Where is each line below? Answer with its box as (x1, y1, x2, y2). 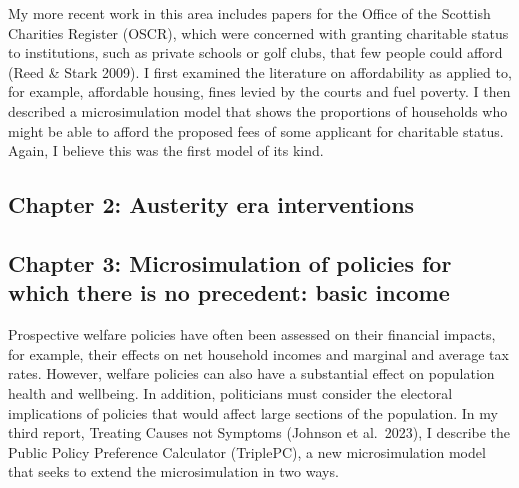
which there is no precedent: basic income (8, 277, 450, 308)
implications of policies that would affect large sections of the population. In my (8, 402, 498, 423)
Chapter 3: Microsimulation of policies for (8, 247, 452, 278)
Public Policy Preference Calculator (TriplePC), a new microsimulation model (8, 441, 486, 462)
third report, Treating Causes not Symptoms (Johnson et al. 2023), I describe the (8, 422, 511, 443)
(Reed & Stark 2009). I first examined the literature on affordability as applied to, (8, 61, 512, 82)
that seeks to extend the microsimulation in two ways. (8, 461, 339, 482)
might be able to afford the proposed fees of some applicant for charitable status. (8, 120, 504, 141)
